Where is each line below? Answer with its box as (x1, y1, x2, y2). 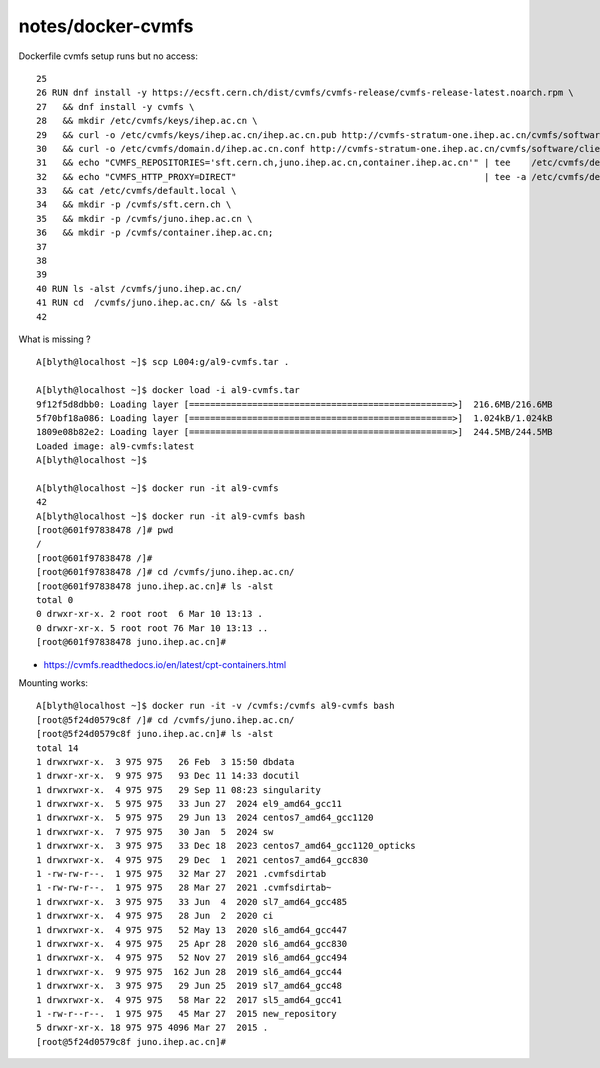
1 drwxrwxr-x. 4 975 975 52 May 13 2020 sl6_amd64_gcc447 (36, 924, 348, 935)
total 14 (36, 742, 79, 754)
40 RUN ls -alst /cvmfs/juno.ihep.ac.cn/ (36, 283, 242, 294)
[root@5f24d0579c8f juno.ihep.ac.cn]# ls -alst (36, 728, 274, 740)
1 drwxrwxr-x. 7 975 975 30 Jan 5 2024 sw (36, 826, 274, 837)
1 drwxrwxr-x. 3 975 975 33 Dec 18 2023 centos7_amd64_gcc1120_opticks (36, 840, 416, 852)
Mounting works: (18, 676, 89, 689)
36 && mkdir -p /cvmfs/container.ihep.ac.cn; (36, 227, 274, 239)
